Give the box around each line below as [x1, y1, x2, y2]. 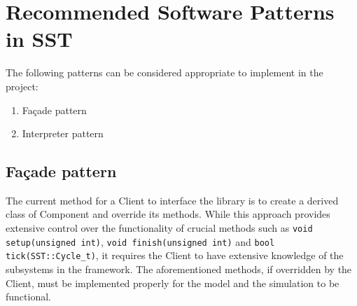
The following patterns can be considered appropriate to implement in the [6, 65, 323, 80]
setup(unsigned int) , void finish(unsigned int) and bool [6, 234, 275, 249]
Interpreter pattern [22, 126, 104, 141]
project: [6, 78, 38, 93]
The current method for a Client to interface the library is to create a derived [6, 193, 339, 207]
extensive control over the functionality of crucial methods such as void [6, 221, 313, 235]
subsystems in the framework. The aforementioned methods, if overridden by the [6, 262, 352, 277]
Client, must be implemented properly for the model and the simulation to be [6, 275, 339, 290]
